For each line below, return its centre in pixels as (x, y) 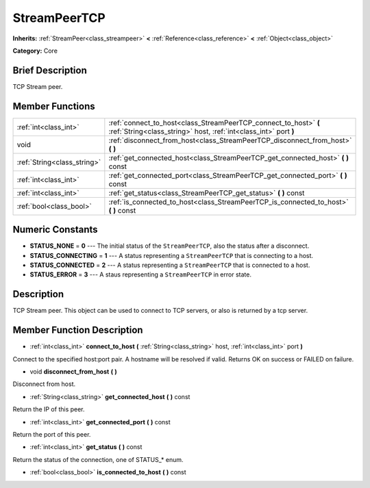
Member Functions (54, 106)
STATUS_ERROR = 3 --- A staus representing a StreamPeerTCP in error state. (140, 274)
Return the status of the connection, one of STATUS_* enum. (98, 459)
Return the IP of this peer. (49, 409)
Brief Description (50, 70)
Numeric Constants (56, 230)
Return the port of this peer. (52, 434)
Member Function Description (78, 330)
